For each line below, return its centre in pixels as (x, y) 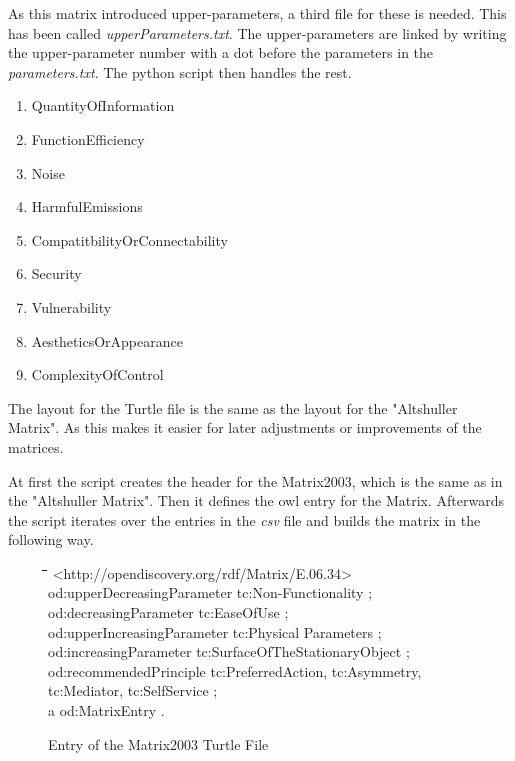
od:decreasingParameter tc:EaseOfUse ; (168, 612)
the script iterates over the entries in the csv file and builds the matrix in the (244, 519)
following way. (51, 539)
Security (56, 273)
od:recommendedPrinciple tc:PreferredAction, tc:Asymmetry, (235, 670)
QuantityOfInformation (103, 105)
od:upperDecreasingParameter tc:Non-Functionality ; (210, 592)
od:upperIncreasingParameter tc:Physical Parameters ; (215, 631)
